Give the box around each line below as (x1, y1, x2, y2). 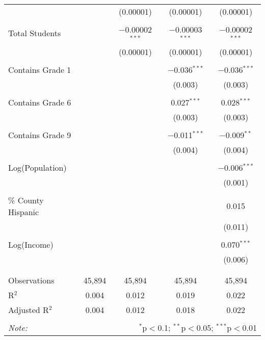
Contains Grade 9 (8, 128, 71, 141)
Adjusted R (8, 303, 49, 316)
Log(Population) (8, 161, 67, 173)
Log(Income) (8, 238, 54, 250)
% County (8, 194, 44, 206)
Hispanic (8, 205, 39, 218)
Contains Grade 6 (8, 96, 71, 108)
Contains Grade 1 (8, 63, 71, 75)
